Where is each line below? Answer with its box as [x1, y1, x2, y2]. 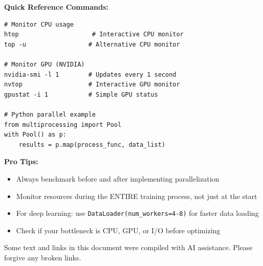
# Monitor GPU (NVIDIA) [4, 60, 85, 68]
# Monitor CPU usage [4, 20, 74, 28]
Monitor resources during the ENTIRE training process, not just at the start [16, 190, 257, 201]
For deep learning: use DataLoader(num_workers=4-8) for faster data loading [16, 208, 259, 218]
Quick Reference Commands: [4, 2, 108, 12]
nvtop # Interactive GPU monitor [4, 81, 180, 88]
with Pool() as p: [4, 131, 67, 139]
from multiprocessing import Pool [4, 121, 122, 128]
